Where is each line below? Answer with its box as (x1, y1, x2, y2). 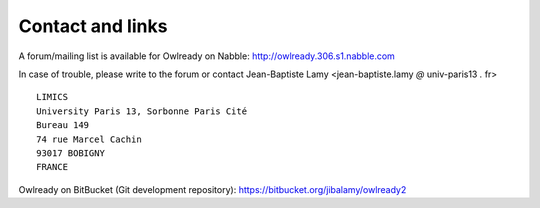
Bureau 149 (36, 120, 90, 131)
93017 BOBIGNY (36, 147, 105, 159)
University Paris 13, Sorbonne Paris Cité (36, 105, 248, 117)
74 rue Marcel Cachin (36, 133, 142, 145)
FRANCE (36, 161, 69, 173)
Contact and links (18, 15, 168, 37)
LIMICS (36, 91, 69, 103)
